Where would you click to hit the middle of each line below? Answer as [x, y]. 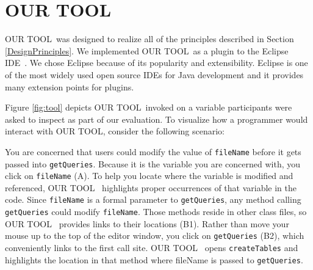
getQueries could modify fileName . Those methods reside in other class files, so [156, 212]
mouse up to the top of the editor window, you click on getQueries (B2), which [155, 235]
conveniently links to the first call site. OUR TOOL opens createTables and [152, 247]
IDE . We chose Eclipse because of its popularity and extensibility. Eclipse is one [156, 63]
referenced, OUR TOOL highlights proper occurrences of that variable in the [151, 187]
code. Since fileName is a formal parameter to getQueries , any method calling [153, 199]
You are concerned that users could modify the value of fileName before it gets [153, 151]
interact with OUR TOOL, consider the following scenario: [115, 131]
